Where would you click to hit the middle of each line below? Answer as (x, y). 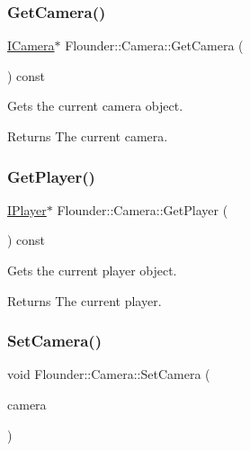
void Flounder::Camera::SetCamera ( (109, 374)
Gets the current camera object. (95, 106)
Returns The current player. (85, 300)
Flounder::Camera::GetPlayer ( (143, 209)
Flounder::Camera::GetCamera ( (154, 45)
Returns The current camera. (88, 136)
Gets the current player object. (92, 270)
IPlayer (27, 209)
